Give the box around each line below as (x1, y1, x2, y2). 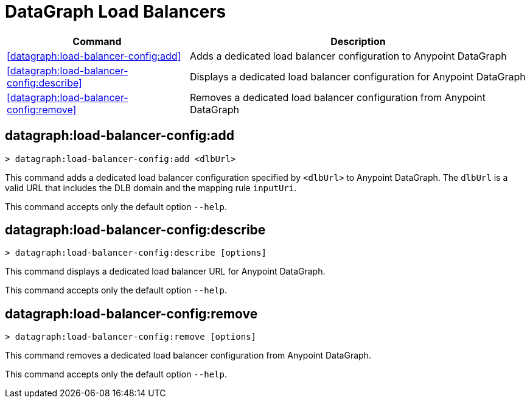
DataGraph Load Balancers (5, 1, 226, 22)
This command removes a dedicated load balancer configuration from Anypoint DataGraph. (5, 350, 371, 361)
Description (330, 35, 386, 47)
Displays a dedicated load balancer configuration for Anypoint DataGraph (189, 70, 526, 83)
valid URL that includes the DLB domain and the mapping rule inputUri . (5, 182, 297, 193)
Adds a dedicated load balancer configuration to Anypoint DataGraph (189, 49, 507, 62)
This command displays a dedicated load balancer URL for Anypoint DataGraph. (5, 266, 326, 277)
